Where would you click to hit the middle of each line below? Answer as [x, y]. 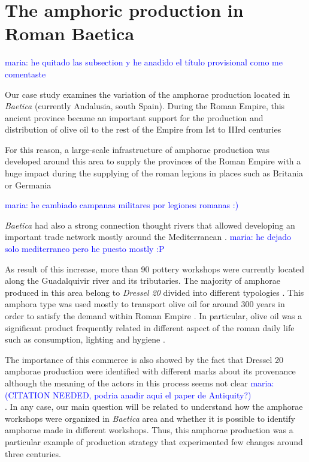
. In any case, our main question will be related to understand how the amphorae [154, 406]
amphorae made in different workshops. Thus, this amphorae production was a [149, 430]
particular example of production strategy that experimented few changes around [154, 441]
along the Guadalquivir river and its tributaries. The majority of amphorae [143, 280]
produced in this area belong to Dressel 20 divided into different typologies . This [154, 292]
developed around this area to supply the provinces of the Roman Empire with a [153, 161]
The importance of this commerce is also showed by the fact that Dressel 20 [144, 359]
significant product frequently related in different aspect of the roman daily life [150, 327]
